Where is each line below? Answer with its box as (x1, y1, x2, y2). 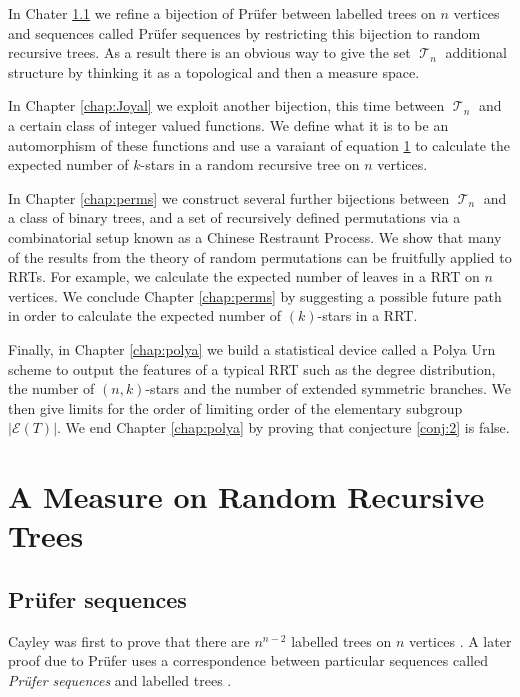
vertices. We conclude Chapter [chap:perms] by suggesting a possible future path (8, 285, 502, 306)
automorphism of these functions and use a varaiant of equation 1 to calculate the (8, 134, 511, 155)
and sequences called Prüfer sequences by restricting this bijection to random (8, 22, 481, 43)
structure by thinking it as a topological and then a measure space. (8, 61, 420, 82)
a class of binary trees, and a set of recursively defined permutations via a (8, 207, 461, 228)
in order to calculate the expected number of (8, 305, 282, 326)
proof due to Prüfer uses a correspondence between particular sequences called (8, 650, 488, 671)
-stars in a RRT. (317, 305, 418, 326)
